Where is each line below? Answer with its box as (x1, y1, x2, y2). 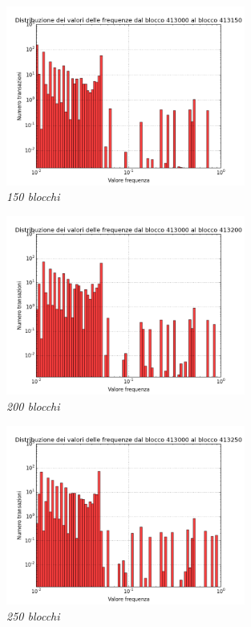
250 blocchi (6, 607, 60, 624)
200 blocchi (6, 397, 60, 414)
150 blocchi (6, 188, 60, 205)
